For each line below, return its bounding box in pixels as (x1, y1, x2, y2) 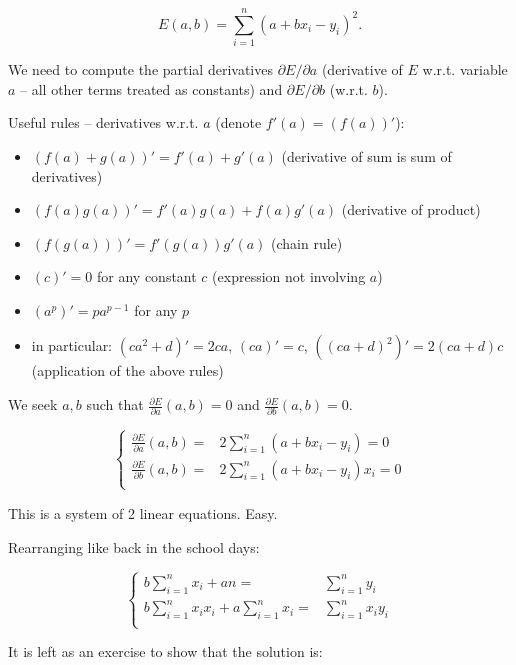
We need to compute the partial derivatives (8, 59, 273, 80)
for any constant (97, 266, 197, 287)
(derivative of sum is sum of (281, 145, 452, 166)
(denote (215, 112, 262, 133)
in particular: (31, 335, 113, 356)
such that (86, 394, 144, 415)
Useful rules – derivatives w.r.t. (8, 112, 199, 133)
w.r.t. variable (422, 59, 508, 80)
